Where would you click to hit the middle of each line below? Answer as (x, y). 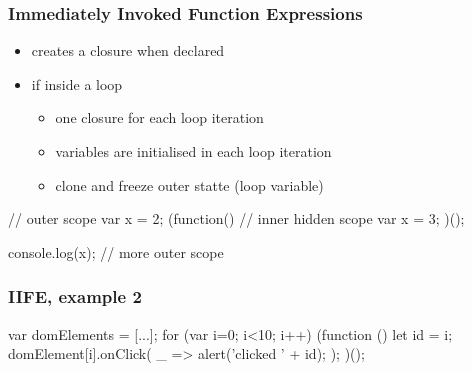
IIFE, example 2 (75, 296)
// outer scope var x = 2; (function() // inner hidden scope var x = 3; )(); (236, 218)
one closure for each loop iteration (159, 117)
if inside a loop (77, 83)
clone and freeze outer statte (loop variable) (189, 184)
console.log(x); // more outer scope (116, 251)
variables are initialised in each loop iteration (193, 151)
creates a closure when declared (128, 50)
